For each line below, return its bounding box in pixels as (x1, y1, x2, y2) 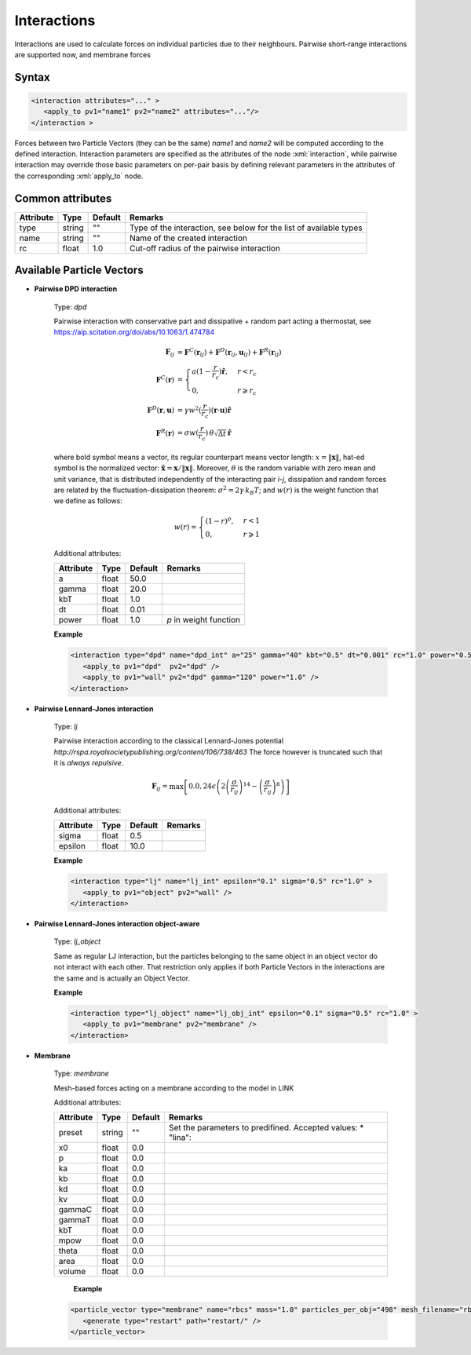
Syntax (14, 71, 50, 84)
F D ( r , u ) (147, 404, 175, 415)
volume (58, 1266, 86, 1277)
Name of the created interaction (130, 232, 247, 243)
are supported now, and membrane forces (14, 49, 151, 59)
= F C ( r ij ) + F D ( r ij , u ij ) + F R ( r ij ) (177, 346, 282, 359)
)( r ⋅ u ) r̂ (208, 405, 232, 415)
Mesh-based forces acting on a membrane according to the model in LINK (53, 1083, 294, 1093)
